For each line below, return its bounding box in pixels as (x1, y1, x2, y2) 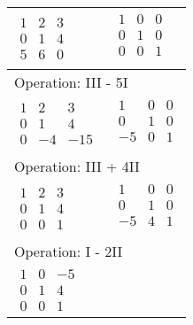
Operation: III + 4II (14, 156, 140, 176)
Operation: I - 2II (14, 240, 123, 261)
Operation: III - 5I (14, 71, 128, 92)
